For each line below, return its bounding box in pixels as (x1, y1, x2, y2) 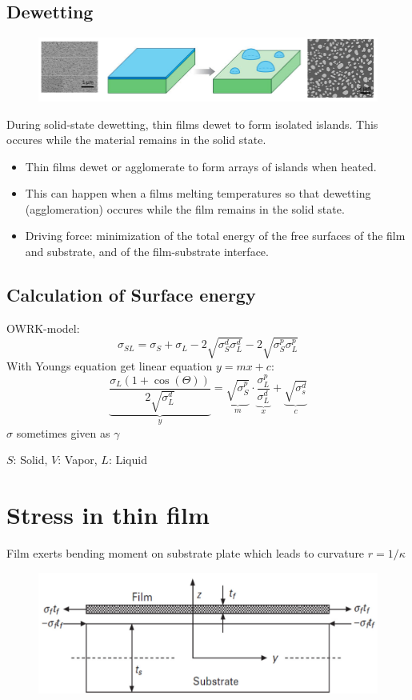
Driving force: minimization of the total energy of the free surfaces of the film (25, 227, 406, 244)
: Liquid (108, 451, 147, 468)
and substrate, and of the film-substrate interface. (25, 243, 269, 260)
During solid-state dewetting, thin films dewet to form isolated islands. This (6, 115, 378, 132)
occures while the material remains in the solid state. (6, 131, 266, 148)
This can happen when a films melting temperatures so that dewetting (25, 185, 371, 202)
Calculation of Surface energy (6, 282, 256, 307)
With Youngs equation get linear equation (6, 358, 213, 374)
